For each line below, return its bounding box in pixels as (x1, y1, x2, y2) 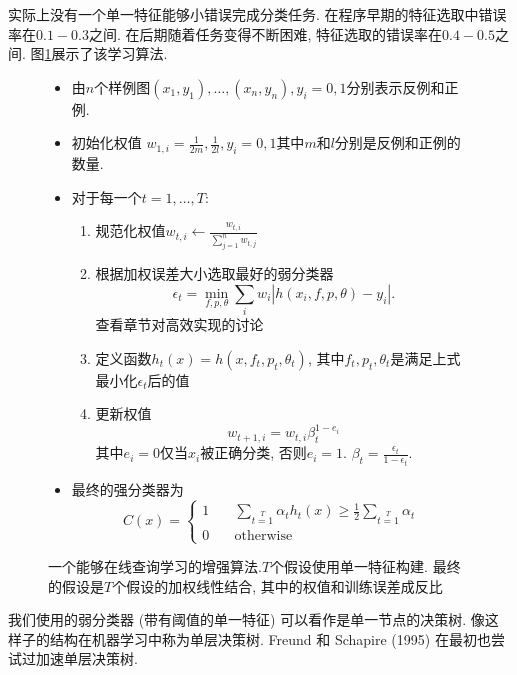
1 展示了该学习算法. (44, 43, 168, 64)
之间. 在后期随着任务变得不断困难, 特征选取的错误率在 (88, 23, 443, 44)
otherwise (234, 528, 293, 543)
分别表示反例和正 (346, 76, 459, 97)
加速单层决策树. (35, 648, 138, 669)
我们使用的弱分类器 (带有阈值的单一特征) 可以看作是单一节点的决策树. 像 (8, 609, 485, 630)
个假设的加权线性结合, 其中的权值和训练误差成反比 (112, 575, 443, 596)
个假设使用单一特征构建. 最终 (270, 556, 461, 577)
